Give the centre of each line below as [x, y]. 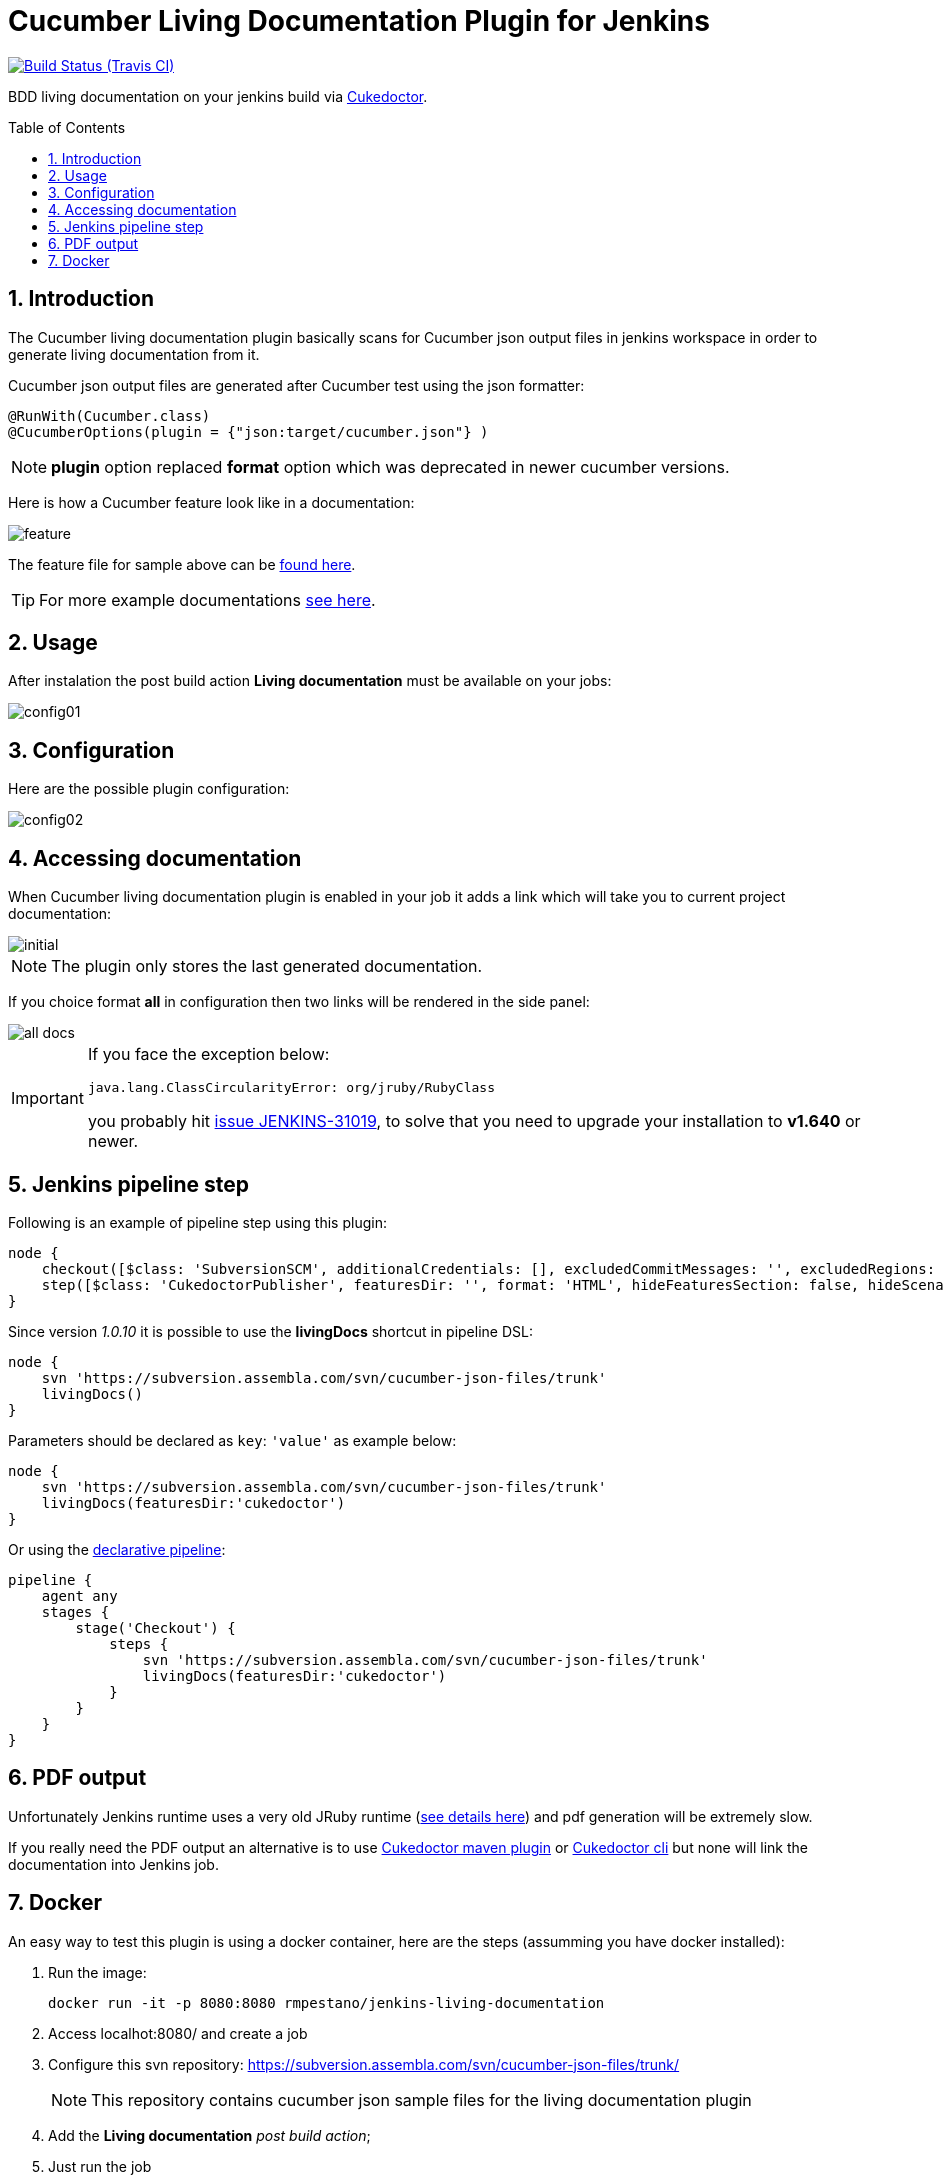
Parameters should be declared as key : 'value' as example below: [232, 1440]
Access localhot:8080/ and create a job [178, 2033]
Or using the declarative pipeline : [117, 1549]
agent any [79, 1595]
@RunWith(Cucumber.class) [109, 415]
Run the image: [97, 1972]
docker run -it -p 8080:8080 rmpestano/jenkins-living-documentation [326, 2002]
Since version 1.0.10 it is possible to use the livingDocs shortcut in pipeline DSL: [270, 1331]
